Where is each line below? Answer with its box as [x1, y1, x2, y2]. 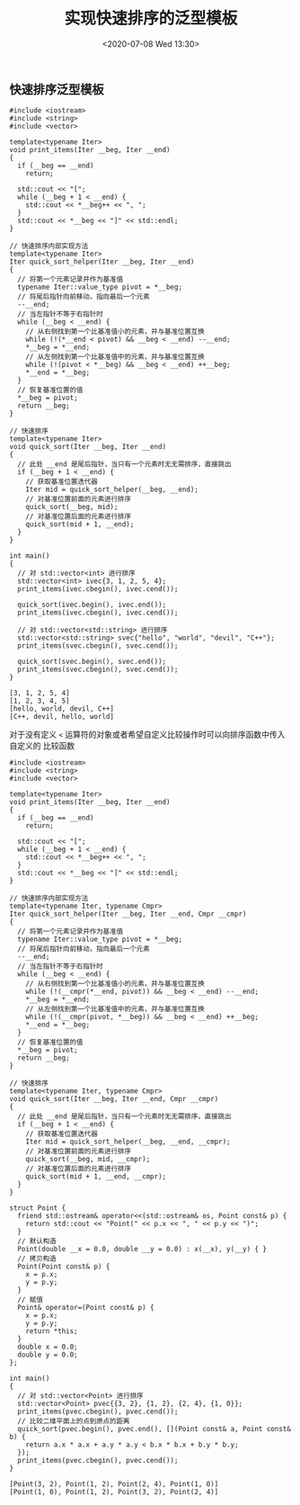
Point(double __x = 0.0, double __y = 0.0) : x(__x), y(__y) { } [17, 1245, 268, 1254]
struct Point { [9, 1204, 66, 1213]
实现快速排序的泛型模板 [64, 8, 238, 29]
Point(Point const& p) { [17, 1262, 110, 1271]
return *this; [25, 1327, 78, 1336]
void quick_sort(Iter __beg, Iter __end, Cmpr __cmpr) [9, 1095, 219, 1104]
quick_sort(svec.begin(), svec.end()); [17, 658, 167, 667]
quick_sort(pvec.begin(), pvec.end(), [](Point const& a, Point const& [17, 1425, 292, 1434]
